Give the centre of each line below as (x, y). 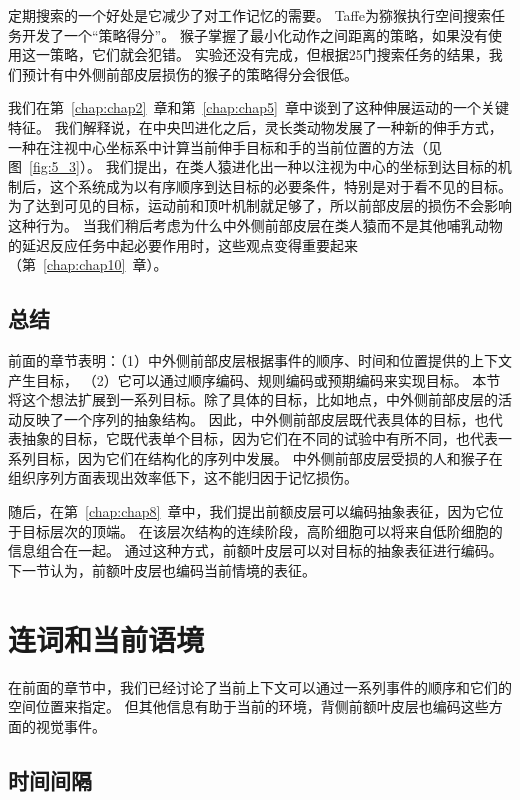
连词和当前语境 (106, 638)
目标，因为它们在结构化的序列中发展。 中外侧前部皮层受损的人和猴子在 (269, 457)
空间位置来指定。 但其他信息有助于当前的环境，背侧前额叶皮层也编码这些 (248, 706)
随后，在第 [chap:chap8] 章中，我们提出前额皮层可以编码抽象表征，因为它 (249, 511)
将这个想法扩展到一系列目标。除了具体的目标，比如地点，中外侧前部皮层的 (253, 399)
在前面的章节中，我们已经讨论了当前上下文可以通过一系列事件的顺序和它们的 (260, 686)
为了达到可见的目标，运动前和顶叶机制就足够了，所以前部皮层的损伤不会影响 (260, 205)
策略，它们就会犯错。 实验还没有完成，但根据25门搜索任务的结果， (269, 54)
